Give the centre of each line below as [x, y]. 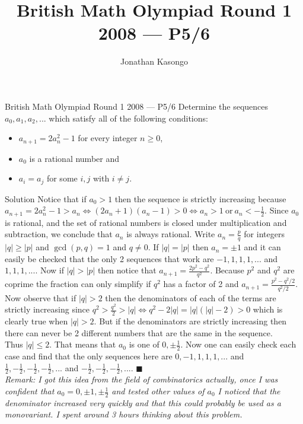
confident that [30, 391]
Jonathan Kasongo [154, 61]
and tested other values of [158, 391]
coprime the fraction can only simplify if [78, 284]
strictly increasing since [47, 309]
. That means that [83, 344]
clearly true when [36, 321]
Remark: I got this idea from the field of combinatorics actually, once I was [141, 379]
